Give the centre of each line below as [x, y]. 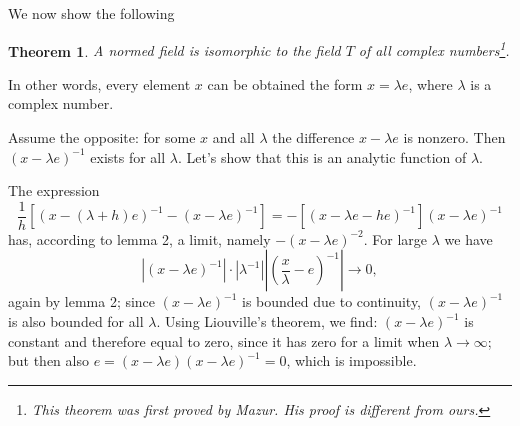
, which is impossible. [351, 360]
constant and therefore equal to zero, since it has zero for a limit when [224, 340]
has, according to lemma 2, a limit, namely [139, 238]
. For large [395, 238]
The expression [54, 190]
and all [233, 137]
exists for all [128, 156]
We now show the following [91, 13]
